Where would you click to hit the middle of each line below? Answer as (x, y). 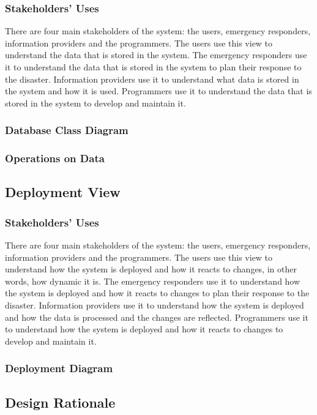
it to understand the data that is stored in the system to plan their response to (153, 67)
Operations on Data (55, 158)
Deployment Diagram (59, 368)
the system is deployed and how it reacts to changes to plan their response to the (157, 293)
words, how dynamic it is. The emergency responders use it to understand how (153, 281)
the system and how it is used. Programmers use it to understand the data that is (158, 91)
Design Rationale (60, 402)
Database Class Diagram (67, 130)
